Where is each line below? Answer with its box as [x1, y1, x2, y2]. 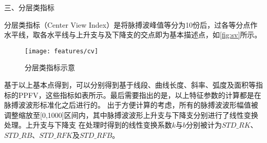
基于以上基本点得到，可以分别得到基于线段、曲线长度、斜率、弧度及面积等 [4, 79, 256, 90]
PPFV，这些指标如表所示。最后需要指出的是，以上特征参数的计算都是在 [18, 89, 261, 100]
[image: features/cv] [25, 47, 99, 55]
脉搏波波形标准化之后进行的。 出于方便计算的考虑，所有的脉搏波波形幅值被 [4, 99, 258, 110]
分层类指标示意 [25, 62, 75, 73]
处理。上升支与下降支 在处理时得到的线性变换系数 [4, 119, 172, 130]
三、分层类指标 [4, 2, 54, 12]
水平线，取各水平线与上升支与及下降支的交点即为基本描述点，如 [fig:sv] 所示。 [4, 29, 262, 40]
